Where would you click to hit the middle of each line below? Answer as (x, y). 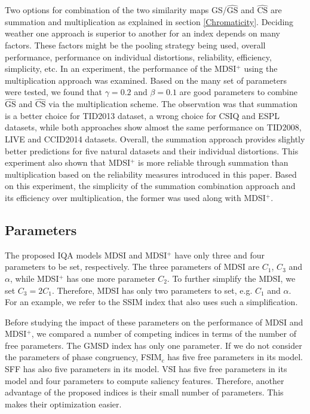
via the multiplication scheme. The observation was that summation (173, 104)
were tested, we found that (54, 92)
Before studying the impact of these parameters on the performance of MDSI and (154, 322)
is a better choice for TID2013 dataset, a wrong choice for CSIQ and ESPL (142, 115)
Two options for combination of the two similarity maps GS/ (116, 10)
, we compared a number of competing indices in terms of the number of (164, 334)
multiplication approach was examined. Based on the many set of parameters (146, 80)
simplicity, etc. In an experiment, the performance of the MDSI (121, 69)
